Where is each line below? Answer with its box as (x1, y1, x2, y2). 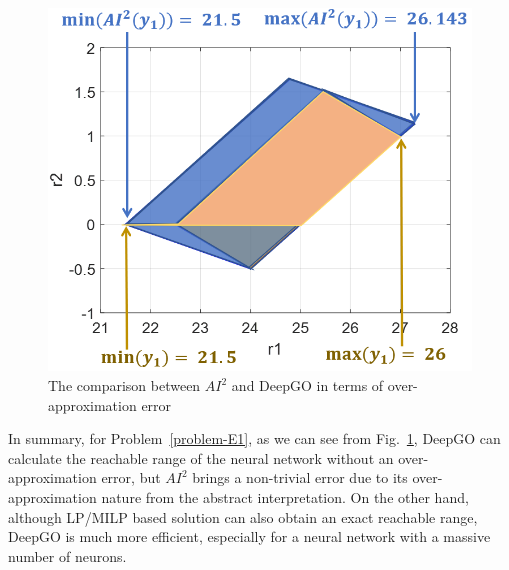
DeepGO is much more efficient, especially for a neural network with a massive (8, 526, 491, 547)
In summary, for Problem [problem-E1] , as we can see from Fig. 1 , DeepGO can (8, 428, 501, 449)
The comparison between (48, 375, 201, 396)
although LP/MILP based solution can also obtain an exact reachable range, (8, 506, 478, 527)
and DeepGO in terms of (231, 375, 384, 396)
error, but (101, 467, 161, 488)
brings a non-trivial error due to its (192, 467, 408, 488)
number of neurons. (8, 545, 127, 566)
